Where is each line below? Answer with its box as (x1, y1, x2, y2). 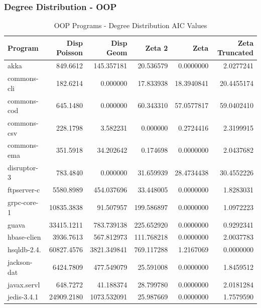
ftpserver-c (8, 184, 40, 195)
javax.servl (8, 279, 40, 289)
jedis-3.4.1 (8, 291, 39, 302)
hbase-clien (8, 232, 41, 242)
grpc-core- (8, 197, 39, 208)
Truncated (217, 47, 253, 58)
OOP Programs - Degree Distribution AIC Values (54, 20, 207, 31)
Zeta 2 (145, 42, 168, 53)
